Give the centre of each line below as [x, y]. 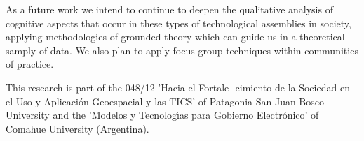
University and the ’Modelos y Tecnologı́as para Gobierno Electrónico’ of [162, 115]
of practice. [30, 64]
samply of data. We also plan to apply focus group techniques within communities [182, 50]
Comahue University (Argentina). [77, 128]
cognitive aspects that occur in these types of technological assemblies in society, [178, 23]
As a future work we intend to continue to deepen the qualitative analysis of [169, 9]
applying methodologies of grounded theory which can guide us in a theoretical [175, 37]
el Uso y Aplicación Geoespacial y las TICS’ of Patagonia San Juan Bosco [165, 101]
